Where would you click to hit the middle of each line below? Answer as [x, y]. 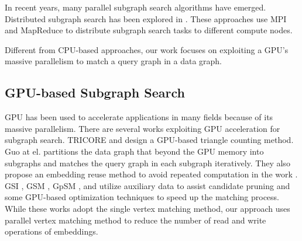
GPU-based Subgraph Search [95, 92]
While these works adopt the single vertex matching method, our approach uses [147, 208]
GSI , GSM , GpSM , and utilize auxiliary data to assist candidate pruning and [147, 185]
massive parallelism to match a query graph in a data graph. [113, 61]
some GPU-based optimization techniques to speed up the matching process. [142, 197]
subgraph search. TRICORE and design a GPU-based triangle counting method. [149, 140]
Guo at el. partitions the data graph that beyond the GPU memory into [134, 151]
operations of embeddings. [52, 231]
